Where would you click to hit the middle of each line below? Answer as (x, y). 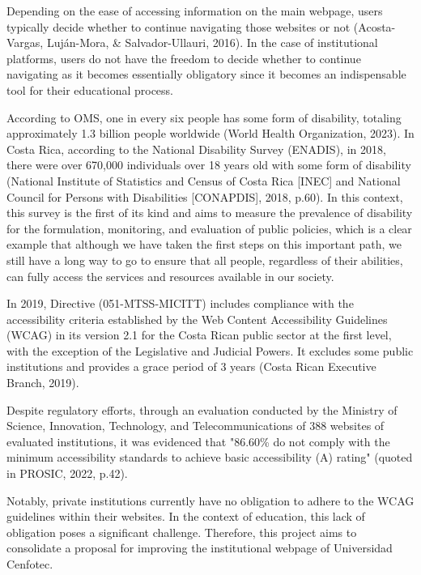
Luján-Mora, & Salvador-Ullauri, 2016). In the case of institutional (212, 43)
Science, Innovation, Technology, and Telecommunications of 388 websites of (196, 426)
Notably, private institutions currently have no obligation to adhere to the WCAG (210, 500)
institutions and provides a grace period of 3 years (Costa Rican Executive (191, 366)
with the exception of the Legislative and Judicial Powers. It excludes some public (210, 350)
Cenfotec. (30, 564)
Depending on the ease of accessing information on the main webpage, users (195, 11)
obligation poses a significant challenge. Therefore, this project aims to (182, 532)
